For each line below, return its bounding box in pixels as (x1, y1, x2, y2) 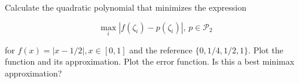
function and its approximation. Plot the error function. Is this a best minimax (5, 55, 295, 68)
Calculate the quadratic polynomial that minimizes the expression (5, 1, 246, 13)
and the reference (129, 43, 193, 56)
